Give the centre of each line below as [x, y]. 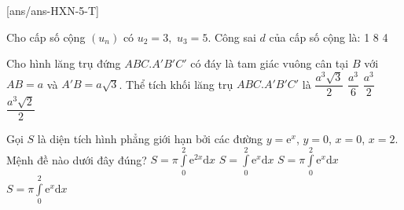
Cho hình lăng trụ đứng [64, 63]
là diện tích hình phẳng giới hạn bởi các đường [150, 139]
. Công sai [232, 37]
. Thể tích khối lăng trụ [176, 84]
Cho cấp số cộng [46, 37]
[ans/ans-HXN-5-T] [53, 10]
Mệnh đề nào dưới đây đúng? [77, 159]
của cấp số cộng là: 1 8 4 [329, 37]
